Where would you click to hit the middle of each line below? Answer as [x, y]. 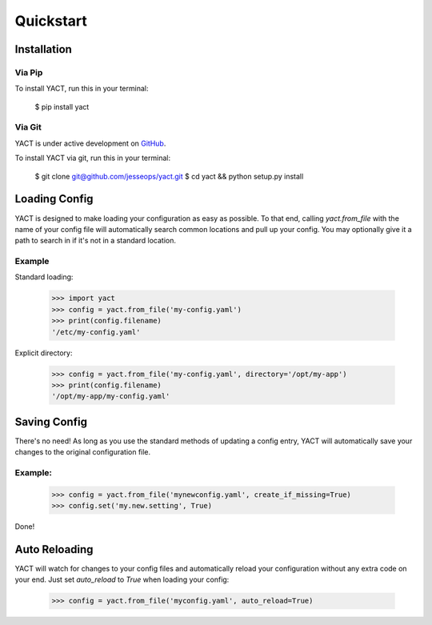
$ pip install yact [62, 106]
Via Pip [29, 72]
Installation [43, 49]
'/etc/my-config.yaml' [96, 332]
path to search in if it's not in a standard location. [95, 241]
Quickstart [51, 21]
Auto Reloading [54, 549]
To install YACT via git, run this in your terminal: [93, 158]
